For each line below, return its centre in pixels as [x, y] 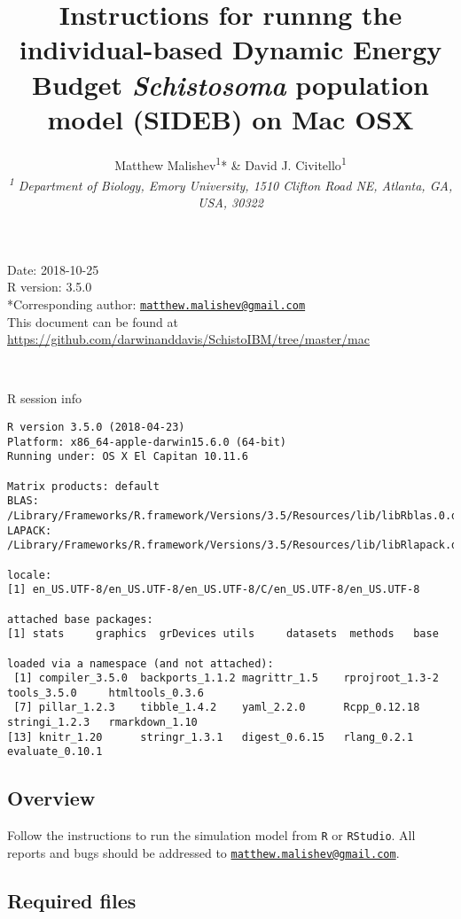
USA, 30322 [230, 202]
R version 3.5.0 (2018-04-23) [96, 427]
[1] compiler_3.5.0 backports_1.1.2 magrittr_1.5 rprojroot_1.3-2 [226, 678]
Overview [51, 798]
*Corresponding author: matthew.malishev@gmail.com [156, 304]
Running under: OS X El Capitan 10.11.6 [128, 457]
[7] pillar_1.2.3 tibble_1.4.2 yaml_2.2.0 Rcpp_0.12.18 [217, 708]
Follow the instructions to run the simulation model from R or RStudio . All [211, 835]
